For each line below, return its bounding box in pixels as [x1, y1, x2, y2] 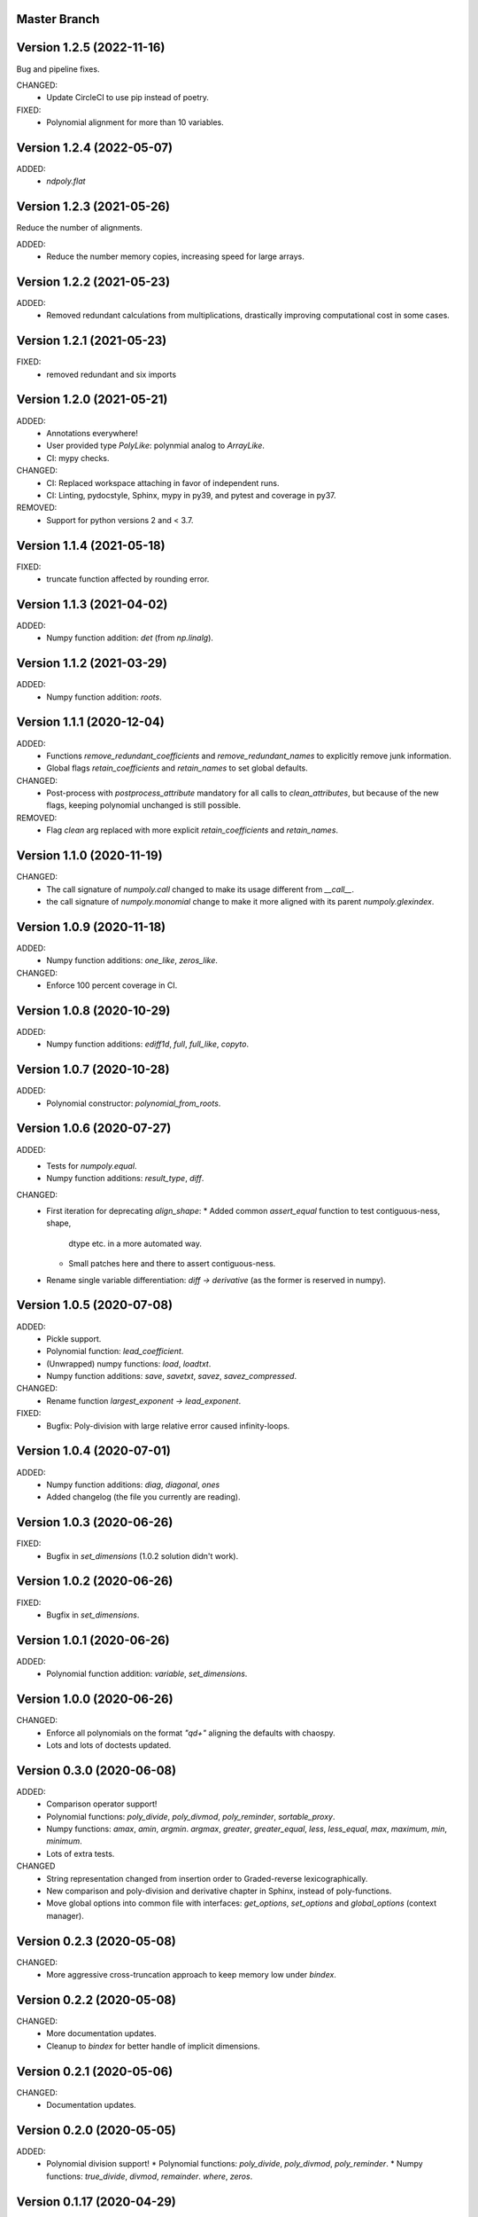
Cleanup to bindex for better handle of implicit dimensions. [46, 2041, 260, 2051]
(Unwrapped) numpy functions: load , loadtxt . [46, 1358, 212, 1369]
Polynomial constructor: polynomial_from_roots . [46, 1098, 221, 1108]
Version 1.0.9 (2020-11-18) [16, 919, 166, 935]
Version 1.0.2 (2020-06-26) [16, 1574, 173, 1589]
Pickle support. [46, 1333, 102, 1344]
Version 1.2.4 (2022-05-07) [16, 140, 173, 155]
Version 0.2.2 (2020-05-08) [16, 1992, 177, 2008]
